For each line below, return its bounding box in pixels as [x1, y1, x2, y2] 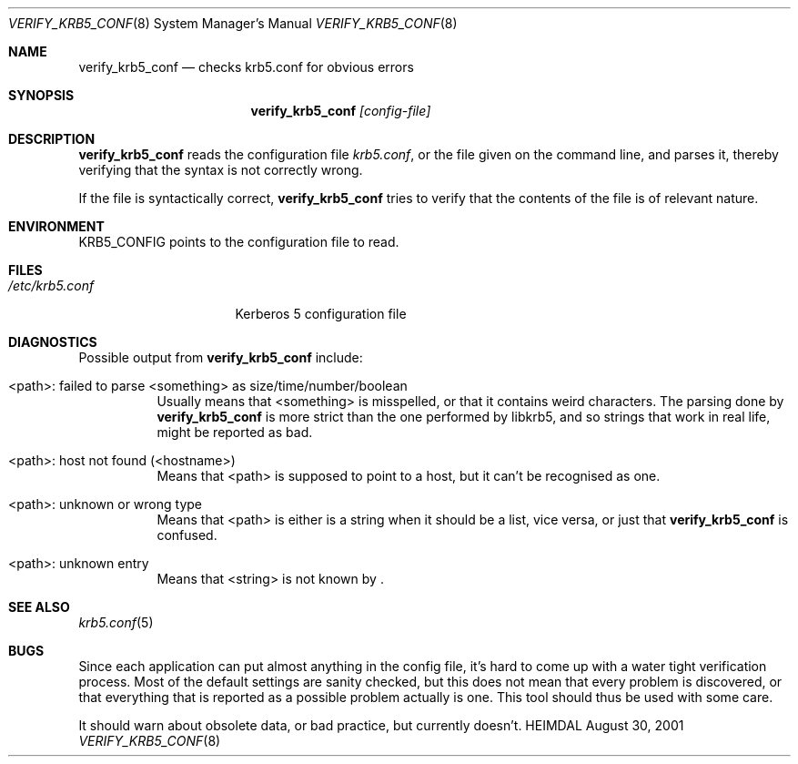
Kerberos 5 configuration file [235, 306, 407, 321]
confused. [157, 527, 217, 543]
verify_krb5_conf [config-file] [250, 103, 431, 118]
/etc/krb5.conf [8, 278, 95, 293]
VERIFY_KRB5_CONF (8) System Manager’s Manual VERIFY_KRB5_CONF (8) [8, 15, 458, 31]
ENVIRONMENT [8, 219, 105, 234]
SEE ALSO [8, 599, 70, 615]
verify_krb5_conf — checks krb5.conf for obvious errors [78, 59, 414, 75]
